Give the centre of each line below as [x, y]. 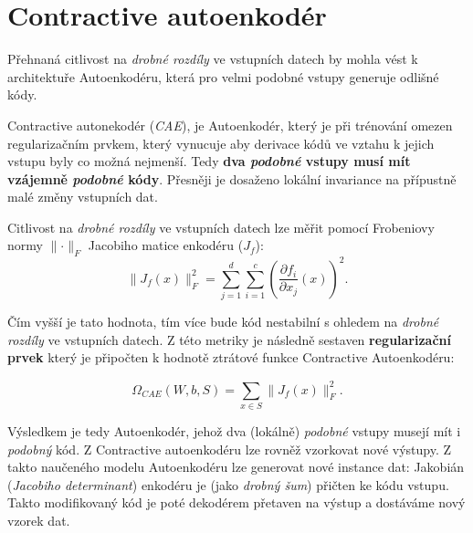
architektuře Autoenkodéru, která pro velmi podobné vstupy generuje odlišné [223, 76]
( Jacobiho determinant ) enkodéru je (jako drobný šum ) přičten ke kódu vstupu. [228, 484]
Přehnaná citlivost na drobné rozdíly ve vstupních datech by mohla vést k [213, 59]
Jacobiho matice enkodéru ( [166, 245]
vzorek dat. [39, 520]
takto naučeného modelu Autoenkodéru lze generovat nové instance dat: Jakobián [236, 467]
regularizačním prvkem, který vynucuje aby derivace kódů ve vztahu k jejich [221, 143]
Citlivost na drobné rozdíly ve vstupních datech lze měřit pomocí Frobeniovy [221, 227]
